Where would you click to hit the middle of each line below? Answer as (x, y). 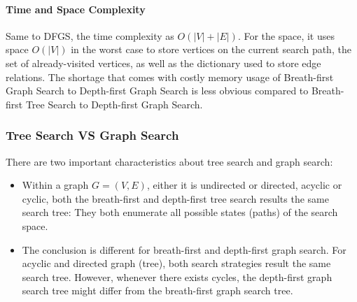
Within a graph (55, 185)
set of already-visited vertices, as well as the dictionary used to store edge (163, 63)
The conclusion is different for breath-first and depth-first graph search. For (184, 249)
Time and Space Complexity (76, 9)
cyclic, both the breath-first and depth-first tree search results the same (175, 198)
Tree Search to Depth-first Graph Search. (114, 104)
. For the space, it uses (286, 35)
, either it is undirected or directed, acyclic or (244, 185)
